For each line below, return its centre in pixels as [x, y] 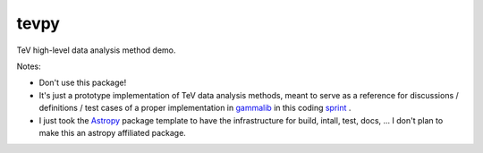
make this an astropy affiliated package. [113, 132]
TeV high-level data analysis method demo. [96, 50]
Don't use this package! [83, 83]
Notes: [29, 66]
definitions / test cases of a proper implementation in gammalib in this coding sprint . [195, 108]
